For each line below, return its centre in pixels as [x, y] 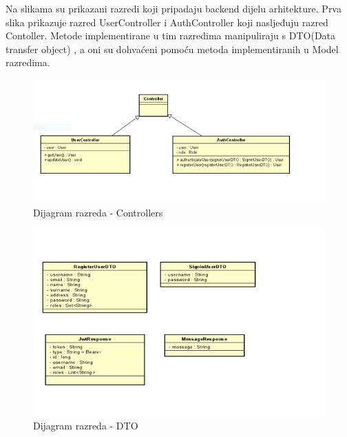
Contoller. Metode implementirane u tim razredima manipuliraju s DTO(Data [171, 35]
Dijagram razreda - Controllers [98, 212]
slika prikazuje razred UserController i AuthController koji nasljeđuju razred [167, 22]
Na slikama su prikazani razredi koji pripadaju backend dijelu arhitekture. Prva [173, 8]
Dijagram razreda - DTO [86, 426]
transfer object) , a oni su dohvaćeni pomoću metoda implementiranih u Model [172, 49]
